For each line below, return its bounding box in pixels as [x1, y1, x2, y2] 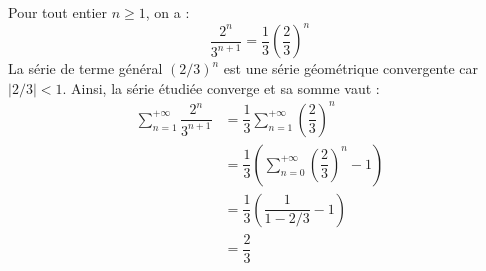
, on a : [145, 2, 190, 22]
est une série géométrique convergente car [223, 58, 479, 79]
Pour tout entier [8, 2, 108, 22]
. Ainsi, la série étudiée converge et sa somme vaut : [62, 77, 380, 98]
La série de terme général [8, 58, 163, 79]
